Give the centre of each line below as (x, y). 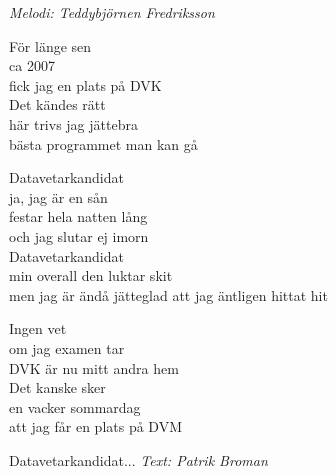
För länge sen (50, 45)
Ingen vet (38, 328)
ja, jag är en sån (58, 196)
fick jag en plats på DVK (85, 84)
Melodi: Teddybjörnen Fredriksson (112, 12)
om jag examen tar (67, 347)
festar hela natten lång (78, 216)
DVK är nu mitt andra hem (94, 367)
